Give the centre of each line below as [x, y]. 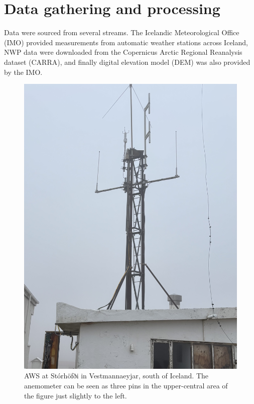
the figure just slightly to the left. [76, 395]
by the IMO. [23, 72]
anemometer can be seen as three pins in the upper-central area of [126, 386]
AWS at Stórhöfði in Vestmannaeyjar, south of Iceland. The [116, 376]
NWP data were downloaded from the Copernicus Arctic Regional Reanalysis [123, 52]
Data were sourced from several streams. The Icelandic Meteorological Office [122, 32]
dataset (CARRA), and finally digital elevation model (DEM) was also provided [127, 62]
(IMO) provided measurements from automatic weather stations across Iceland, [126, 42]
